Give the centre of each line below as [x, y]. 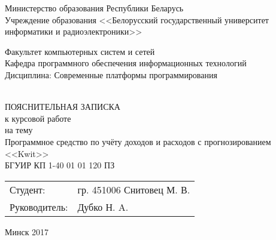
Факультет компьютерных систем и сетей [80, 51]
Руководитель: [39, 207]
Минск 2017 [27, 231]
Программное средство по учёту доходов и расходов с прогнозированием [138, 141]
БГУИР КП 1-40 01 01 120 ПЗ [60, 165]
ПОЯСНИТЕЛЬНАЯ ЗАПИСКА [63, 107]
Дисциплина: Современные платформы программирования [111, 74]
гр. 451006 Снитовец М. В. [134, 189]
